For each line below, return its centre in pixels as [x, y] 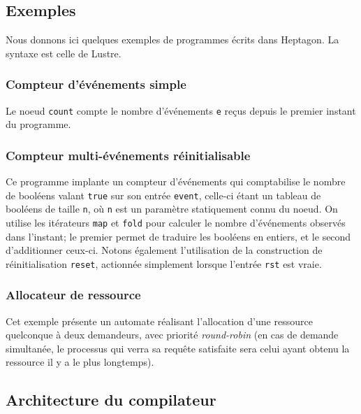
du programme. [38, 124]
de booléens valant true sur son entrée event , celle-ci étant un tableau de [163, 195]
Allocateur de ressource [73, 295]
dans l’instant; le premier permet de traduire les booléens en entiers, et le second [178, 236]
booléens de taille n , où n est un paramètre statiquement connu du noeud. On [172, 209]
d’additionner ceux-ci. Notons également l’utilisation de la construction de [164, 250]
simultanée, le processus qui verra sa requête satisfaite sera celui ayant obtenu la [178, 348]
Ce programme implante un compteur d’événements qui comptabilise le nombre [176, 181]
